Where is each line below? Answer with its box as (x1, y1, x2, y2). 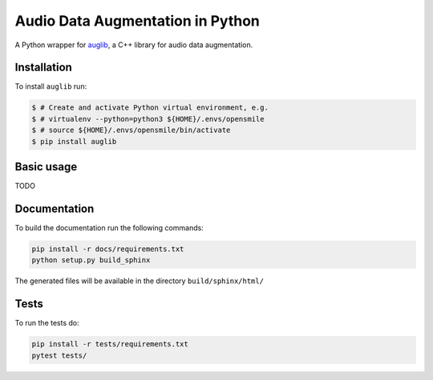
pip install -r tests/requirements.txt (31, 340, 188, 349)
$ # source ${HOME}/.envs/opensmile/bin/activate (31, 126, 231, 135)
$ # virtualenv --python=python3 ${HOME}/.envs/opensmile (31, 114, 265, 123)
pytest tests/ (31, 350, 87, 360)
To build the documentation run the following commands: (14, 223, 204, 233)
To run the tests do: (14, 318, 79, 328)
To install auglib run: (14, 82, 87, 91)
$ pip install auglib (31, 137, 117, 146)
